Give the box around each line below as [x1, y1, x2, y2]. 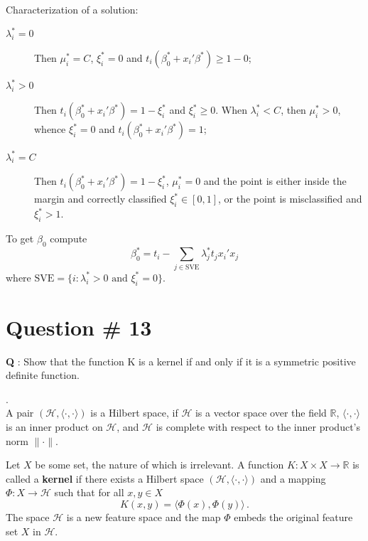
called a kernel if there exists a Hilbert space [6, 471, 204, 486]
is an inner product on [6, 419, 103, 434]
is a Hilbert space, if [90, 405, 178, 420]
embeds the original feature [234, 509, 353, 524]
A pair [6, 405, 34, 420]
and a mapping [260, 471, 326, 486]
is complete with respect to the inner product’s [156, 419, 360, 434]
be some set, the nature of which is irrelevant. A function [35, 457, 284, 472]
